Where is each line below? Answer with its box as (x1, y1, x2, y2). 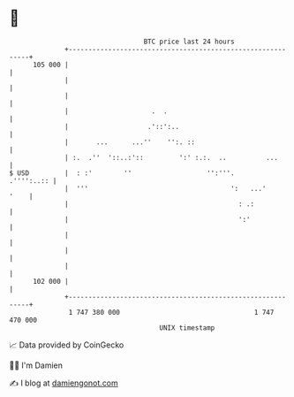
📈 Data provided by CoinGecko (9, 340, 124, 350)
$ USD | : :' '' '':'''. (9, 168, 236, 178)
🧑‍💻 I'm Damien (9, 360, 64, 370)
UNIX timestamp (159, 323, 215, 332)
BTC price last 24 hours (143, 37, 236, 46)
